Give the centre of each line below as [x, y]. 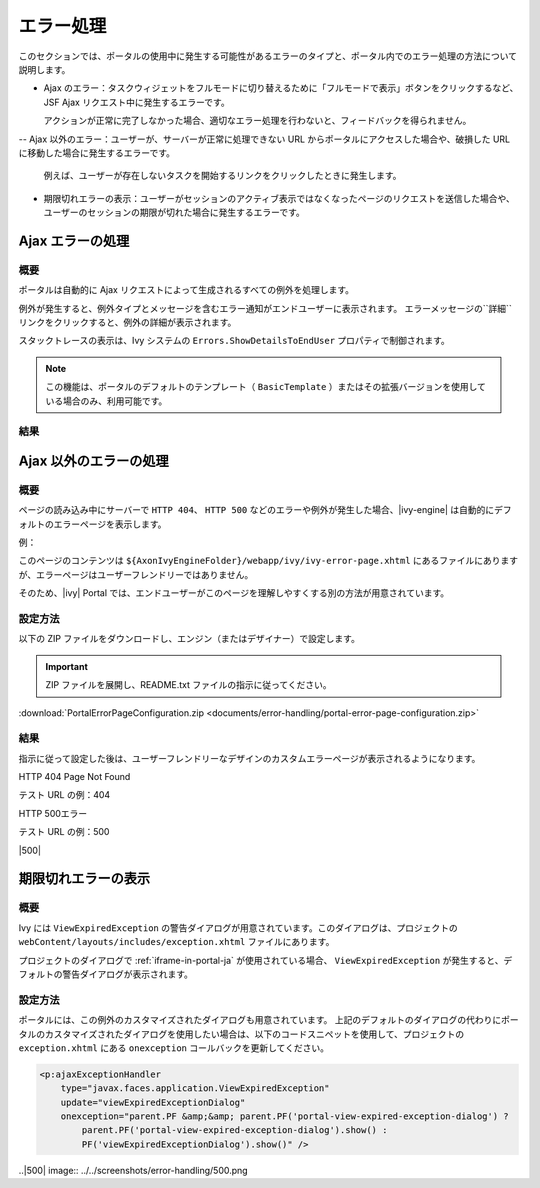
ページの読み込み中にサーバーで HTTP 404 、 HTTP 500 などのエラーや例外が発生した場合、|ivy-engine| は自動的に [256, 510]
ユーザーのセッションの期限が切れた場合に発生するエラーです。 [174, 212]
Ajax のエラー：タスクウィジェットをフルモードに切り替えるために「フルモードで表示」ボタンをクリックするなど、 [281, 88]
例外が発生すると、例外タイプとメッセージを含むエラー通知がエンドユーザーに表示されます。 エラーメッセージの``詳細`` [265, 308]
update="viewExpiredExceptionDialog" [153, 1102]
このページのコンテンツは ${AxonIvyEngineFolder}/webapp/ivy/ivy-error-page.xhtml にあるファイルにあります [268, 561]
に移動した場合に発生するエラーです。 [96, 152]
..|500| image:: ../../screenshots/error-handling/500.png [133, 1170]
